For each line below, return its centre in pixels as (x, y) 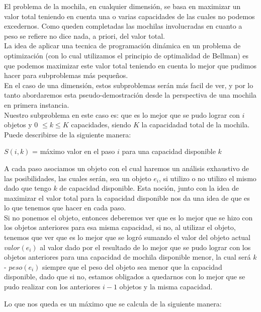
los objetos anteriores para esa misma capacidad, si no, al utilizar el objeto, (120, 227)
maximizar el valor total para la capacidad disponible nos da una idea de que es (127, 198)
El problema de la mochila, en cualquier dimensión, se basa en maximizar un (122, 6)
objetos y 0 (21, 125)
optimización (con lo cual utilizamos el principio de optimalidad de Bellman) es (126, 55)
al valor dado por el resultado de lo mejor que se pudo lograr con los (145, 247)
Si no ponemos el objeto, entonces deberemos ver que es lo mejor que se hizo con (128, 217)
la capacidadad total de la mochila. (196, 125)
